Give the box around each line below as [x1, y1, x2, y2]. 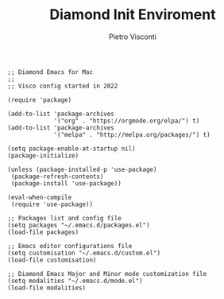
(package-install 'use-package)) [10, 179, 122, 188]
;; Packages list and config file [7, 214, 122, 222]
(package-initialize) [7, 151, 79, 160]
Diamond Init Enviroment [49, 6, 216, 24]
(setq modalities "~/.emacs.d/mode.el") [7, 277, 144, 285]
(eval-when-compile [7, 193, 72, 201]
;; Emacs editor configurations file [7, 242, 133, 250]
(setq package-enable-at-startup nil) [7, 145, 136, 153]
